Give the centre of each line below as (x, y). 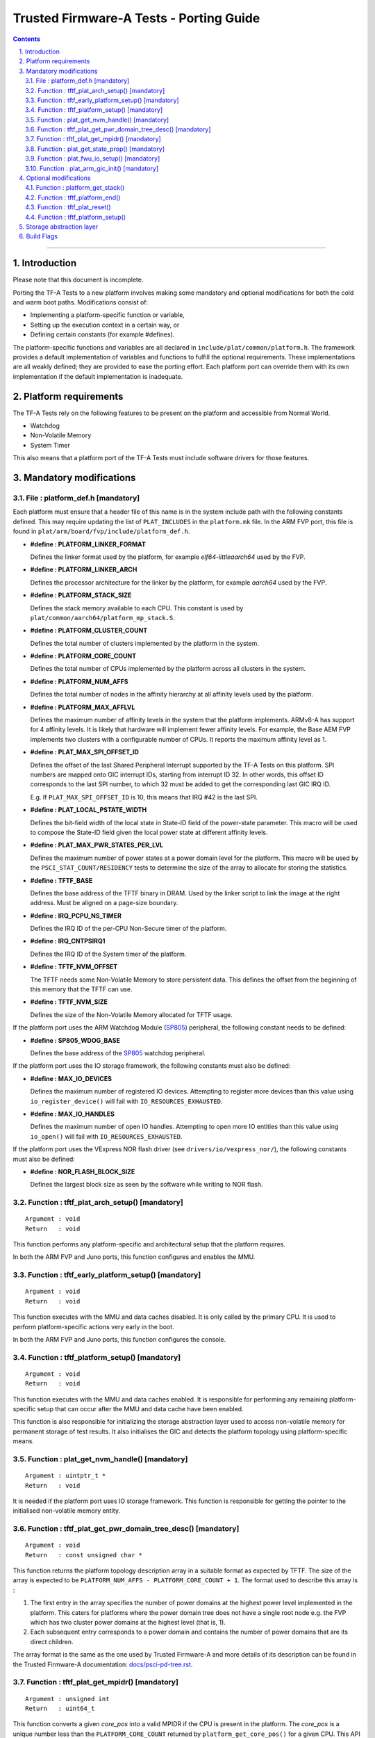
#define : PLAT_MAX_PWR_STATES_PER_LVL (97, 845)
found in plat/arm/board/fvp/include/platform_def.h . (101, 531)
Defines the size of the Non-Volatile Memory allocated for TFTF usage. (131, 1014)
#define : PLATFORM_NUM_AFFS (79, 681)
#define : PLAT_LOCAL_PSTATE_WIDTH (89, 810)
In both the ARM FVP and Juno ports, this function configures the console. (119, 1339)
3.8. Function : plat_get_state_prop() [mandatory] (95, 149)
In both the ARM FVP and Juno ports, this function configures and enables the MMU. (134, 1257)
